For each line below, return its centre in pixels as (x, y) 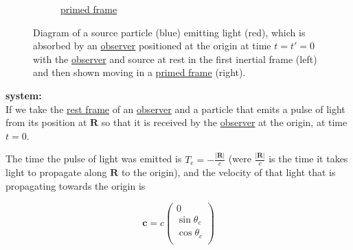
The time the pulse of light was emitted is (94, 159)
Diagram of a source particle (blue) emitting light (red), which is (169, 32)
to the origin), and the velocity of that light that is (228, 172)
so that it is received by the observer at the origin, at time (224, 122)
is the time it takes (308, 159)
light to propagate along (56, 172)
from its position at (46, 122)
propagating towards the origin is (76, 186)
